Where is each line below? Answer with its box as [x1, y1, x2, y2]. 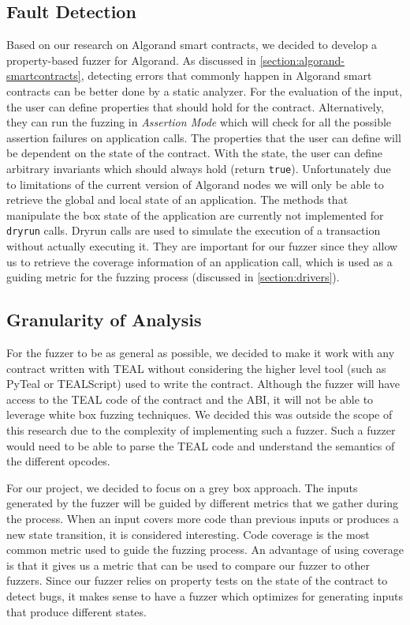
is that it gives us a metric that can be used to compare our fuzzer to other [6, 556, 370, 573]
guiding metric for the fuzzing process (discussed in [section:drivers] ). [6, 269, 340, 285]
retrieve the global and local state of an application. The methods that [6, 191, 348, 208]
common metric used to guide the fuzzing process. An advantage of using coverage [6, 541, 404, 558]
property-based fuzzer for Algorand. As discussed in [6, 51, 256, 68]
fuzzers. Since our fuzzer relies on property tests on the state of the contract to [6, 572, 388, 589]
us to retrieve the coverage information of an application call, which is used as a [6, 253, 393, 269]
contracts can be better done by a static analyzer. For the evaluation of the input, [6, 82, 403, 99]
